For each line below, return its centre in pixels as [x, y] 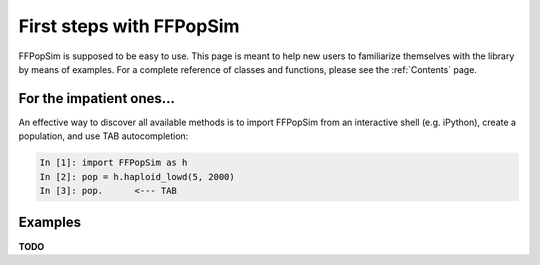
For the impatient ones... [96, 98]
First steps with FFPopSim [129, 26]
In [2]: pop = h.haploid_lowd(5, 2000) [137, 176]
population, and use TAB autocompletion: [103, 136]
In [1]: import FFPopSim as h [113, 163]
